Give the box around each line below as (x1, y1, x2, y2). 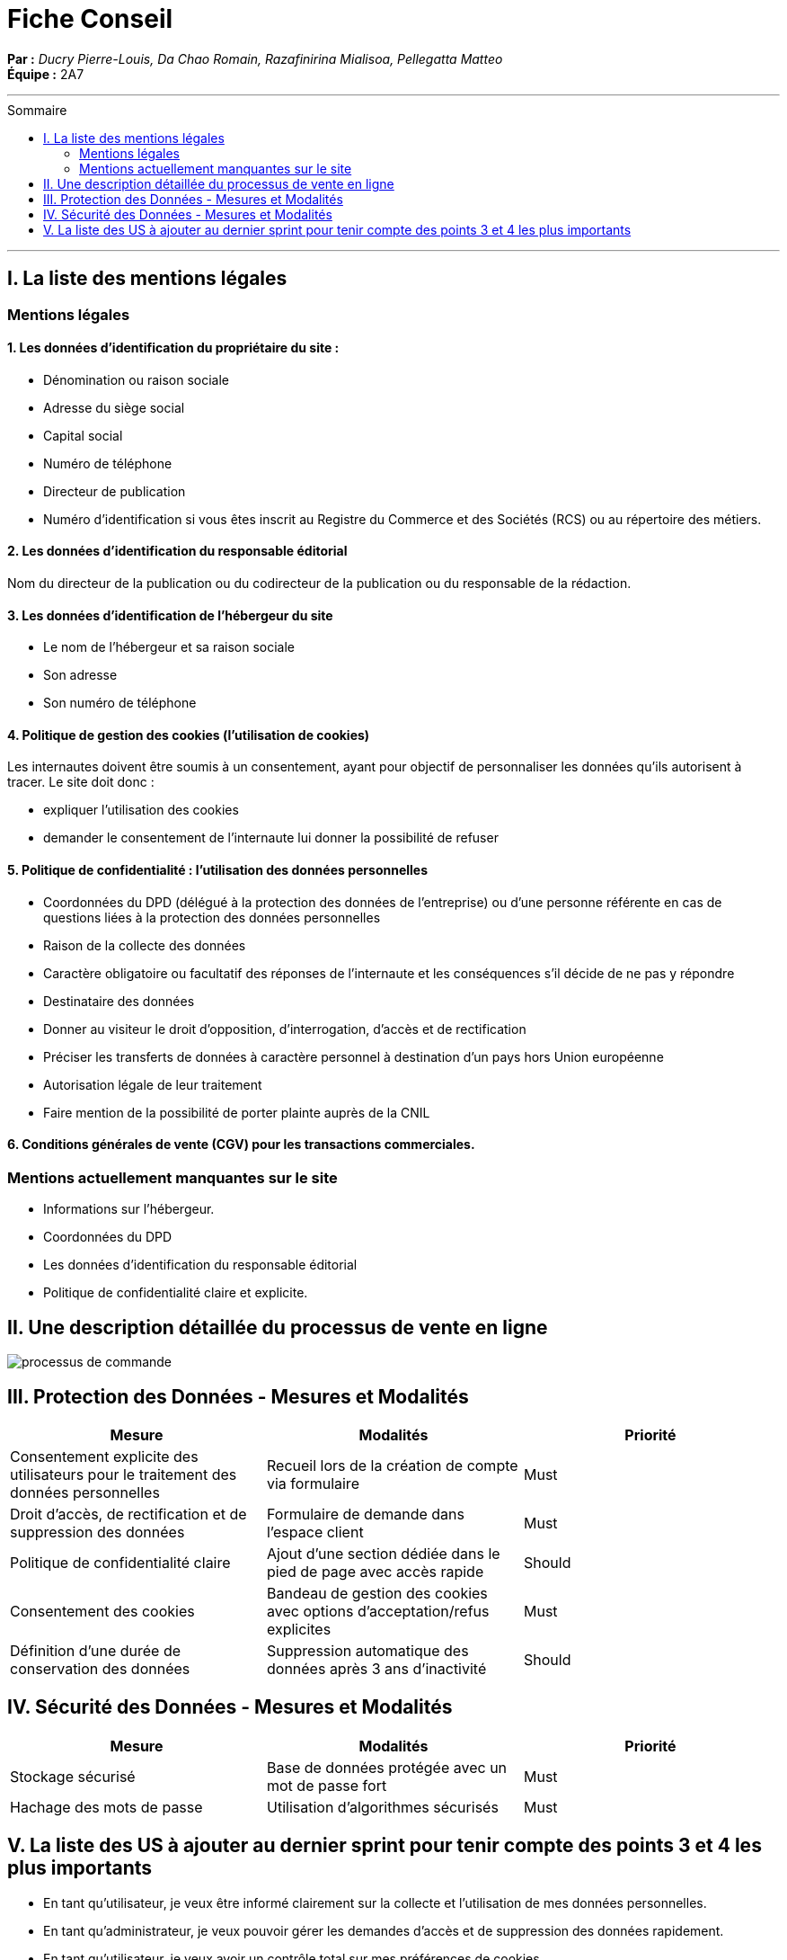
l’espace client (266, 1522, 364, 1541)
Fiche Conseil (7, 4, 173, 34)
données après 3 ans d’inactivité (266, 1659, 487, 1678)
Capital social (43, 427, 123, 443)
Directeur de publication (43, 483, 186, 499)
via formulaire (266, 1474, 359, 1492)
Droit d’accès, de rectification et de (10, 1504, 247, 1523)
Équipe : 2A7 (7, 66, 84, 82)
